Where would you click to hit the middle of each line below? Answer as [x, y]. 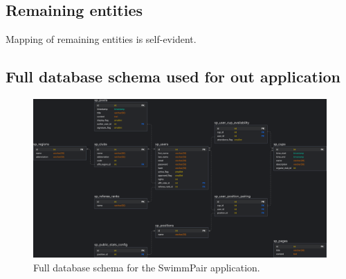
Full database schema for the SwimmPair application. [147, 267]
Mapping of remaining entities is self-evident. [101, 39]
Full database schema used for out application [173, 76]
